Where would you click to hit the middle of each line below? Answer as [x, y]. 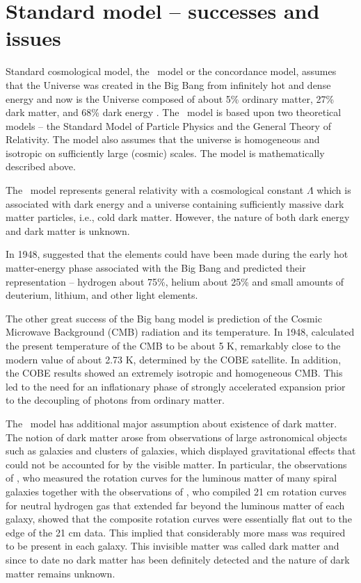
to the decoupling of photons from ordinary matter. [115, 400]
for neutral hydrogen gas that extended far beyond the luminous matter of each [175, 505]
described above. [41, 166]
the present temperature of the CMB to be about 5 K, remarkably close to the [173, 345]
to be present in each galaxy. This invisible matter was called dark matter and [173, 546]
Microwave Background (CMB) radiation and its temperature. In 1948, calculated [180, 332]
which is [334, 190]
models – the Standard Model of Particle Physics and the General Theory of [168, 125]
